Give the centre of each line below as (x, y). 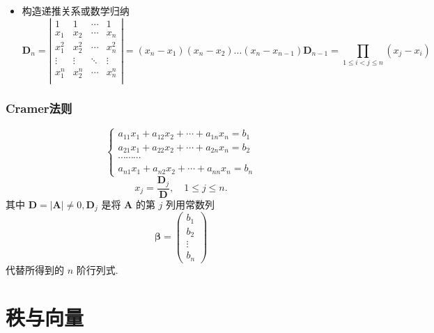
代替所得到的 (35, 269)
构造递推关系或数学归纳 (76, 10)
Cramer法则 (39, 108)
